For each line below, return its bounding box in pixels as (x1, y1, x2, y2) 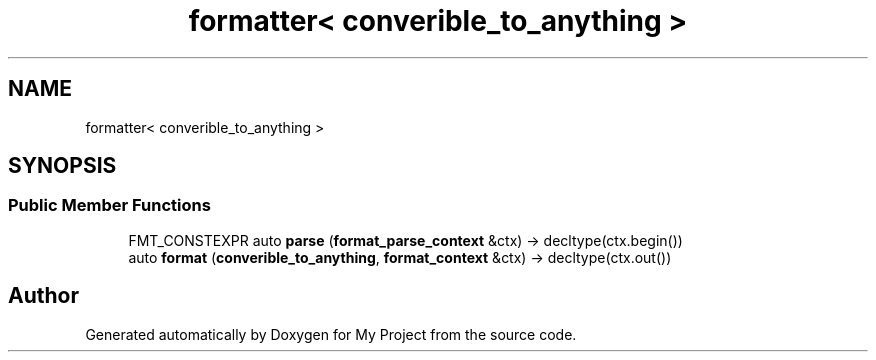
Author (8, 283, 79, 309)
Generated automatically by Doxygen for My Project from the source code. (85, 325, 577, 343)
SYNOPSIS (8, 153, 117, 179)
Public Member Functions (8, 195, 211, 216)
